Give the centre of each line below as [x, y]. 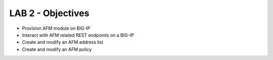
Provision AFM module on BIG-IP [56, 28]
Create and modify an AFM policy [57, 49]
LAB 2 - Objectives [49, 13]
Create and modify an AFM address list [63, 42]
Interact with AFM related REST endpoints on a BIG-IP [78, 35]
